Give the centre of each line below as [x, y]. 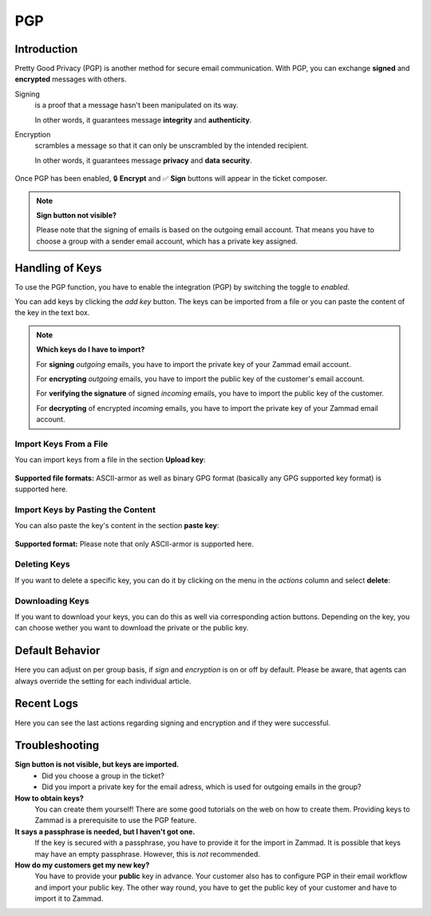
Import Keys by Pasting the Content [85, 509]
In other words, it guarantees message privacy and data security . [144, 160]
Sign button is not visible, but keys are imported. [97, 764]
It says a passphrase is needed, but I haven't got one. [105, 831]
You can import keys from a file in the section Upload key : [110, 460]
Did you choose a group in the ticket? [103, 776]
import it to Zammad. [69, 898]
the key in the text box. [52, 313]
